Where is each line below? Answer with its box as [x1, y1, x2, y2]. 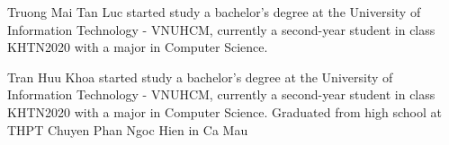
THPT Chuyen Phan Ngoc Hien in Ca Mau [7, 120, 248, 139]
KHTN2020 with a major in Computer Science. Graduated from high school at [7, 102, 442, 121]
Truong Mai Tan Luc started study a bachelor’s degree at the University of [7, 3, 421, 21]
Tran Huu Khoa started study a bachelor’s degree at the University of [7, 67, 393, 86]
